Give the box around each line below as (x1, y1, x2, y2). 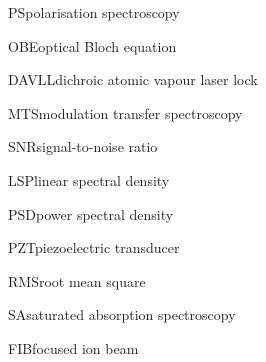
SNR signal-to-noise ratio (8, 136, 158, 157)
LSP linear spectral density (8, 169, 170, 190)
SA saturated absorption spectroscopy (8, 304, 236, 325)
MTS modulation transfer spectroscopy (8, 102, 243, 123)
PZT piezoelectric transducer (8, 237, 180, 258)
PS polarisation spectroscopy (8, 2, 180, 22)
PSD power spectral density (8, 203, 174, 224)
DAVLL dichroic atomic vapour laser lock (8, 69, 258, 90)
